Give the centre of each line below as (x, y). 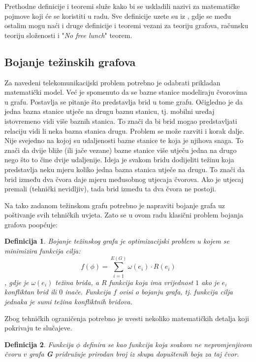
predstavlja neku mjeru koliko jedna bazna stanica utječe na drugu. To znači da (125, 169)
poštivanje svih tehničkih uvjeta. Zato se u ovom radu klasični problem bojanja (124, 215)
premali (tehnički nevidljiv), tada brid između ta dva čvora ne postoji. (110, 189)
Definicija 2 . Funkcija (39, 344)
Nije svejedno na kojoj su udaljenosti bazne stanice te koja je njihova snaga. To (124, 140)
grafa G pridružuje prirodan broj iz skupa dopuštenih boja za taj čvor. (134, 354)
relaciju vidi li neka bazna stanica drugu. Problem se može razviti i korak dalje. (125, 130)
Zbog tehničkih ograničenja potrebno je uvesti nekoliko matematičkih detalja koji (127, 318)
